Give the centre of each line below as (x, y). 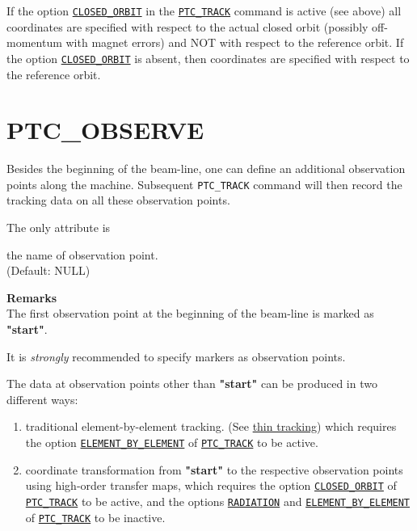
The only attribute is (59, 228)
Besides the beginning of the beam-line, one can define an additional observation (206, 169)
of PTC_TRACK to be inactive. (95, 517)
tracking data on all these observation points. (118, 200)
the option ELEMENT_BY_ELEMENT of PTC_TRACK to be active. (172, 442)
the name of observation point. (82, 254)
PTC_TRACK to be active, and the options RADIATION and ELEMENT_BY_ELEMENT (218, 501)
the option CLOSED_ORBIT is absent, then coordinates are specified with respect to (208, 58)
